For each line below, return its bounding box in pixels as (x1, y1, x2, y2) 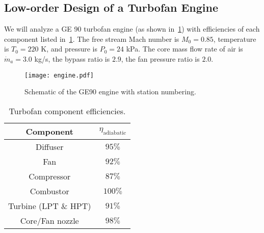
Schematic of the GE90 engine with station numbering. (24, 86, 196, 97)
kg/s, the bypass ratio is (34, 53, 110, 64)
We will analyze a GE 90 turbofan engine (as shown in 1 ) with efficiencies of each (4, 23, 260, 34)
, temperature (213, 33, 256, 44)
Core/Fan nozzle (20, 214, 79, 226)
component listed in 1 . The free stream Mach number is (4, 33, 179, 44)
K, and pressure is (41, 43, 98, 54)
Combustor (30, 185, 69, 197)
